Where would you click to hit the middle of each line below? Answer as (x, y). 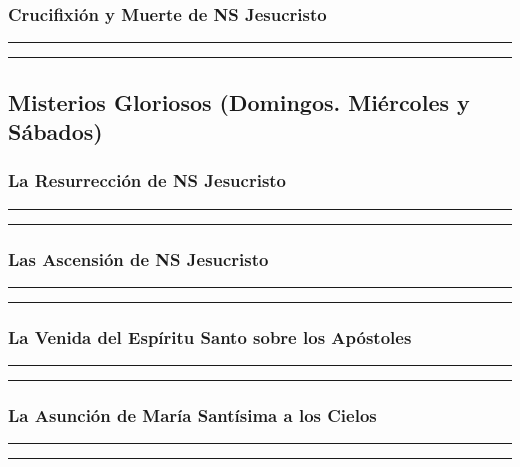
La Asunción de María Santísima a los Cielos (192, 414)
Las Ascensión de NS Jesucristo (138, 258)
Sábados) (55, 131)
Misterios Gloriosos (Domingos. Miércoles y (239, 101)
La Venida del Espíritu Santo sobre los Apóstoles (210, 336)
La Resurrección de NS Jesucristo (147, 180)
